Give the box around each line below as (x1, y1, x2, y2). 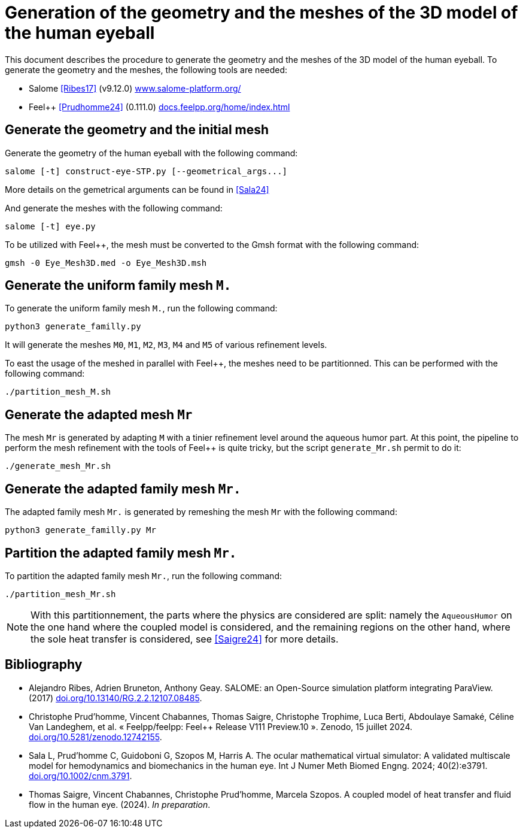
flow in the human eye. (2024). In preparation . (29, 799, 211, 810)
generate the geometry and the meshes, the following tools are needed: (5, 64, 288, 75)
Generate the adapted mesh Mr (5, 407, 193, 422)
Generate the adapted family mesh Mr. (5, 481, 241, 496)
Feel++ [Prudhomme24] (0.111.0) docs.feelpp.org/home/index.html (29, 101, 290, 112)
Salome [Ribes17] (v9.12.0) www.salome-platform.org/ (29, 83, 241, 93)
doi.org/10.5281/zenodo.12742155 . (29, 731, 162, 742)
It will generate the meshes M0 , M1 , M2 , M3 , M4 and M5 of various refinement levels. (5, 340, 327, 350)
